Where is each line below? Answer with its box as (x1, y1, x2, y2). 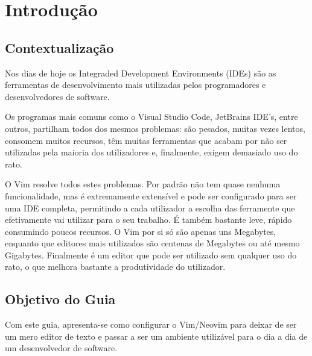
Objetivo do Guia (5, 290, 116, 308)
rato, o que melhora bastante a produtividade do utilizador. (5, 260, 226, 273)
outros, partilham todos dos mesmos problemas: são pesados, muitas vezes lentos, (5, 122, 305, 134)
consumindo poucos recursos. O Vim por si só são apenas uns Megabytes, (5, 225, 276, 237)
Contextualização (5, 38, 114, 57)
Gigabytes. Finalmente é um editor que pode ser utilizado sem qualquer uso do (5, 248, 297, 261)
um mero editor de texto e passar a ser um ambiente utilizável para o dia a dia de (5, 329, 308, 342)
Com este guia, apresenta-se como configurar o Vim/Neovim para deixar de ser (5, 318, 297, 331)
